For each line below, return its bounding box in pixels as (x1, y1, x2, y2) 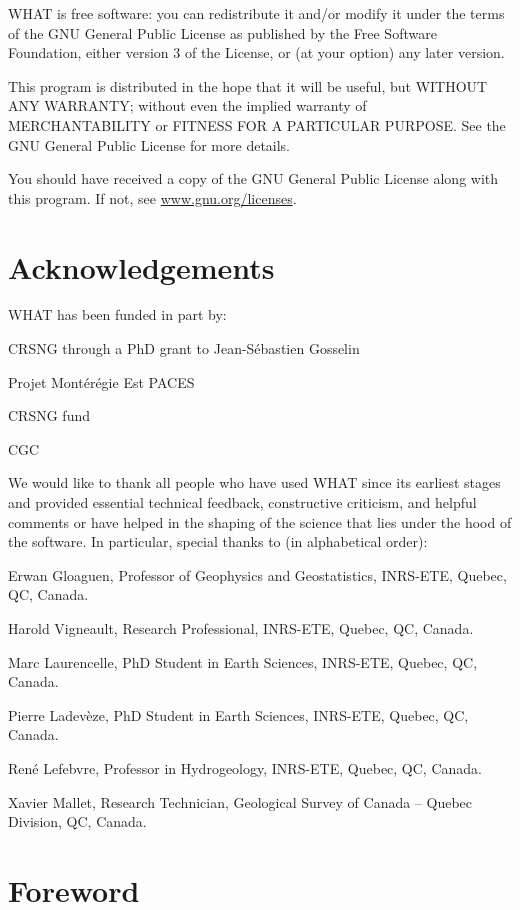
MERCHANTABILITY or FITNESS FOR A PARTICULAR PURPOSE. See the (8, 114, 506, 135)
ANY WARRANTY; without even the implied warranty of (8, 95, 367, 116)
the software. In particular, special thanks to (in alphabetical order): (8, 531, 428, 552)
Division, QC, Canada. (8, 811, 147, 832)
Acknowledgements (8, 246, 275, 287)
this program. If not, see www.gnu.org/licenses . (8, 187, 297, 208)
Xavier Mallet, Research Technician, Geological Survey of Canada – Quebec (8, 791, 473, 812)
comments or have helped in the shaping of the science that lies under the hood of (8, 511, 512, 532)
